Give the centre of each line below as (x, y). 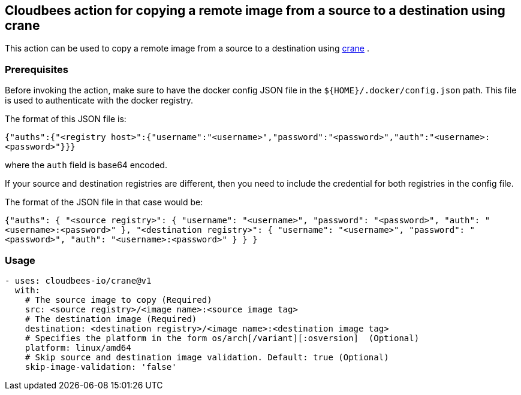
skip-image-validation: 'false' (101, 367)
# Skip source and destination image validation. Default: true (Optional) (207, 357)
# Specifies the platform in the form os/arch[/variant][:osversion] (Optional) (222, 338)
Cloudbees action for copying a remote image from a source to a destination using (255, 10)
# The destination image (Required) (111, 319)
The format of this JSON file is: (66, 119)
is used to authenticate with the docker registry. (99, 101)
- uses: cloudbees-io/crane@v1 (78, 280)
